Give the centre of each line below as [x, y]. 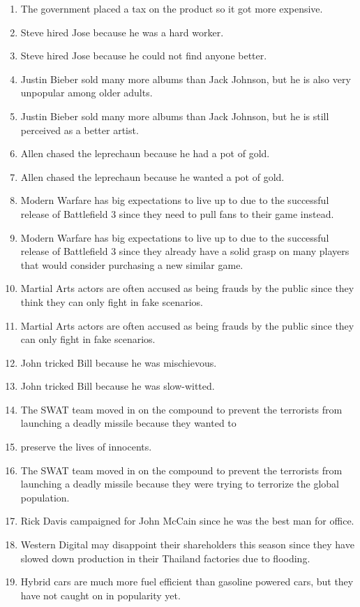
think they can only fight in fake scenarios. [112, 301]
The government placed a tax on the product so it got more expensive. [172, 8]
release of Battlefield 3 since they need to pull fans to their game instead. [177, 213]
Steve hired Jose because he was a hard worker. [122, 32]
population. [45, 497]
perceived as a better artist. [80, 130]
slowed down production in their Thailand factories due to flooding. [165, 558]
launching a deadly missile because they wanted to [128, 423]
